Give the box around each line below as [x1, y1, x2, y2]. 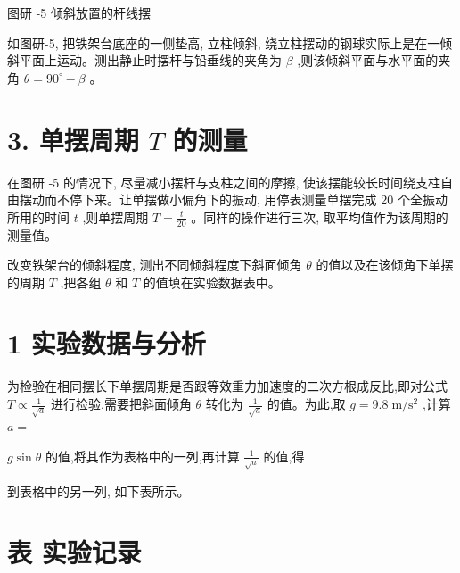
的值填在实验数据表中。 [143, 272, 281, 291]
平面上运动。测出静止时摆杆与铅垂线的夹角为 [19, 51, 282, 70]
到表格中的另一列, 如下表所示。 [7, 481, 190, 500]
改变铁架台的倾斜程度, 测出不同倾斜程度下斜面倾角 [7, 255, 302, 274]
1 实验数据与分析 [7, 325, 206, 361]
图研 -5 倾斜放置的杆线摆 [7, 4, 151, 21]
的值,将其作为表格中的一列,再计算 [45, 446, 240, 465]
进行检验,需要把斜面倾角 [51, 394, 192, 413]
